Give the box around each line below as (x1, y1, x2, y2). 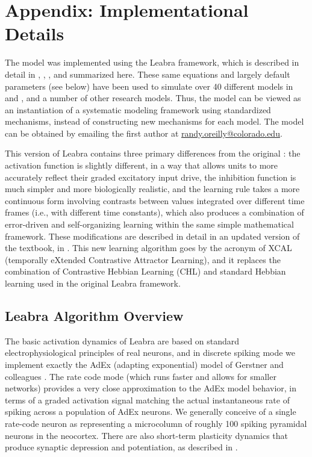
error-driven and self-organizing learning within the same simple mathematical (5, 218, 294, 231)
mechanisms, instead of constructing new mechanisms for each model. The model (5, 115, 304, 128)
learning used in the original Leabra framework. (5, 277, 181, 289)
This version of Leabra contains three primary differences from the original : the (5, 147, 301, 160)
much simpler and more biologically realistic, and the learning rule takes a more (5, 182, 300, 195)
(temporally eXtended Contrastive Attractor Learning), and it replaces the (5, 253, 281, 266)
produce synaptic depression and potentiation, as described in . (5, 441, 238, 453)
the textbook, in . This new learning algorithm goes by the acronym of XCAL (5, 241, 292, 254)
